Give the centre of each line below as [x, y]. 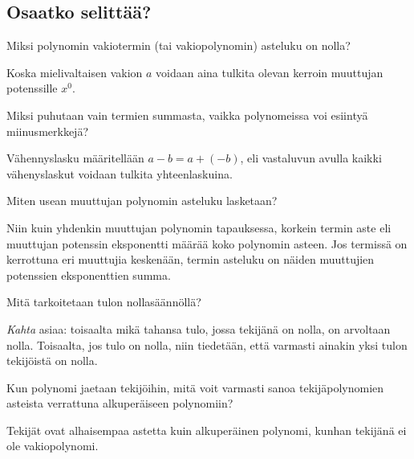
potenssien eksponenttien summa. [89, 275]
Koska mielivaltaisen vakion [75, 72]
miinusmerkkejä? [48, 131]
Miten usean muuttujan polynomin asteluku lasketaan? [142, 201]
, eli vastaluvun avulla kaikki [311, 158]
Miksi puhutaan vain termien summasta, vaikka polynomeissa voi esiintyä [187, 115]
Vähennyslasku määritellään [75, 158]
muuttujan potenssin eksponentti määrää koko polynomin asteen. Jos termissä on [207, 243]
